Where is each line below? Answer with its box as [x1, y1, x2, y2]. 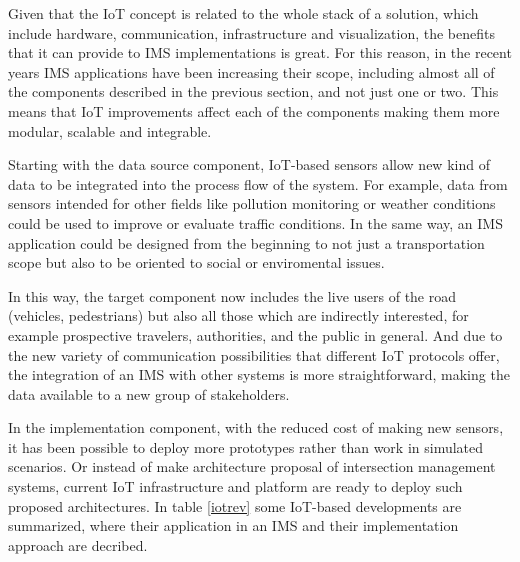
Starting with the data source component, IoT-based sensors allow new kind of [8, 154, 490, 175]
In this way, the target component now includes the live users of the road [8, 285, 457, 306]
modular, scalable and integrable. [8, 120, 212, 141]
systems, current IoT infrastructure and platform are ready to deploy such [8, 476, 463, 497]
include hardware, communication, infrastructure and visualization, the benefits [8, 22, 495, 43]
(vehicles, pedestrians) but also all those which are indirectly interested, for [8, 305, 469, 326]
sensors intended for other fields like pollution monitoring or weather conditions [8, 193, 496, 214]
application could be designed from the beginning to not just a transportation [8, 232, 485, 253]
